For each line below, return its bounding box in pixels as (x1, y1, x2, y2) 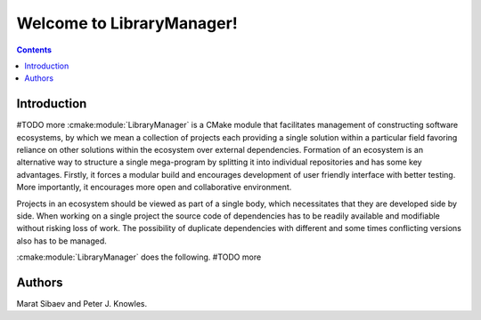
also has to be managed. (16, 236, 107, 246)
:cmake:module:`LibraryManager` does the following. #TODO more (16, 252, 262, 262)
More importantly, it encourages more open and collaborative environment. (16, 182, 292, 193)
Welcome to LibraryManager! (16, 13, 238, 33)
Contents (16, 44, 53, 55)
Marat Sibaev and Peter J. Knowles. (16, 299, 148, 309)
